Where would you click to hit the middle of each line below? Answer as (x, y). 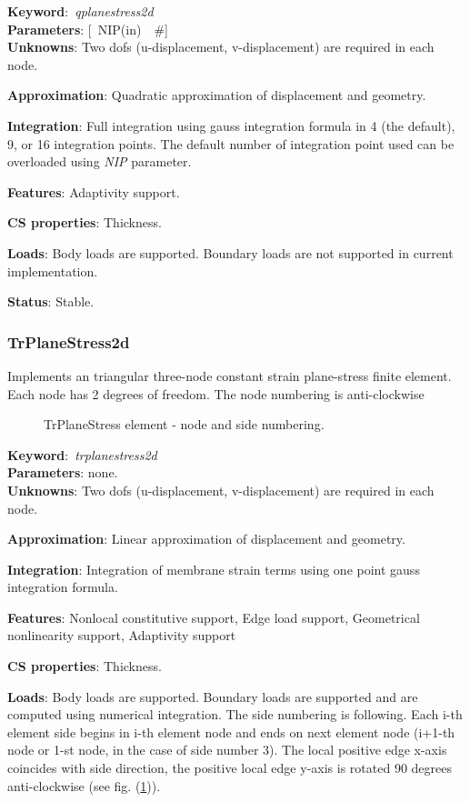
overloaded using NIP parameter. (100, 161)
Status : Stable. (51, 301)
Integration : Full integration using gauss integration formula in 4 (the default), (231, 125)
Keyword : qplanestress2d (80, 11)
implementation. (53, 271)
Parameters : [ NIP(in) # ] (88, 29)
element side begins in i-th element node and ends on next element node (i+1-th (231, 732)
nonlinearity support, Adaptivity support (122, 635)
